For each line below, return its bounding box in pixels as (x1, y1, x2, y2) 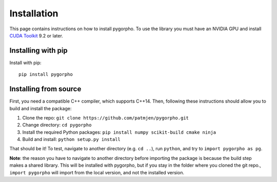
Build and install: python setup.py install (22, 136, 121, 143)
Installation (9, 8, 58, 19)
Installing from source (9, 85, 82, 93)
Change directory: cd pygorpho (22, 122, 92, 128)
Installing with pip (9, 46, 68, 55)
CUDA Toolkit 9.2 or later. (9, 32, 64, 38)
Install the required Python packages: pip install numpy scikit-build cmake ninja (22, 129, 216, 135)
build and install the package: (9, 105, 72, 111)
